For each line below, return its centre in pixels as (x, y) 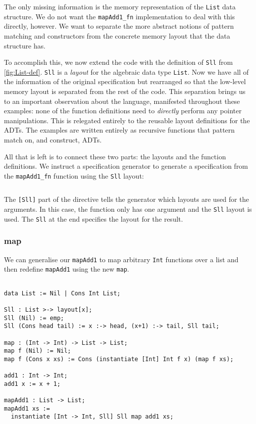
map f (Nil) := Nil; (38, 351)
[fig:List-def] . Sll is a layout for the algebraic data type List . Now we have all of (127, 71)
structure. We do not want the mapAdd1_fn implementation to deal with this (120, 16)
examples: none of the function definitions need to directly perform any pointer (123, 111)
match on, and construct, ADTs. (53, 139)
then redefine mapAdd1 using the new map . (67, 269)
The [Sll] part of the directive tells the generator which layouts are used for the (127, 199)
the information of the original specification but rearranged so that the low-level (125, 81)
